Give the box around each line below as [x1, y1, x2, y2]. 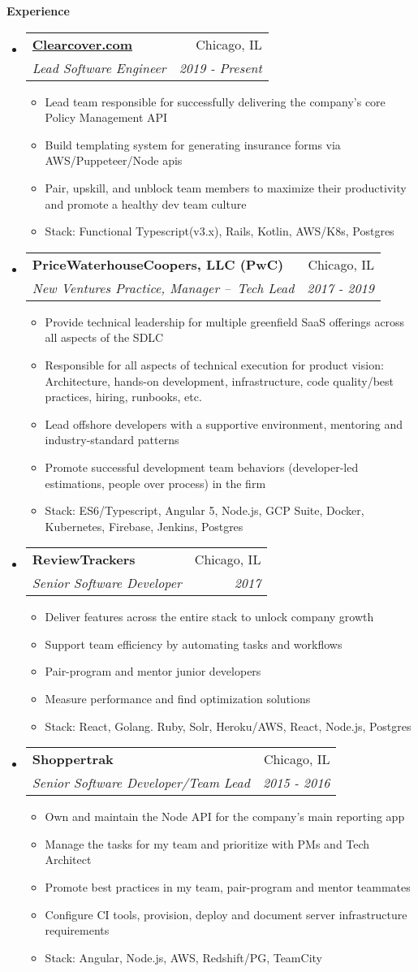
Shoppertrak [32, 750, 114, 769]
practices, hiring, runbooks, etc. [45, 388, 202, 405]
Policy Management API [45, 109, 168, 126]
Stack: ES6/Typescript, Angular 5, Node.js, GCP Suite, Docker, [45, 502, 364, 519]
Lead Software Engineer [32, 58, 166, 77]
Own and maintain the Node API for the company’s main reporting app [45, 808, 405, 825]
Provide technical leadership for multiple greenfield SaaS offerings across [45, 313, 405, 330]
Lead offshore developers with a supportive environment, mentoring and [45, 415, 403, 432]
